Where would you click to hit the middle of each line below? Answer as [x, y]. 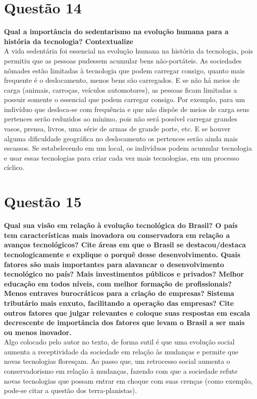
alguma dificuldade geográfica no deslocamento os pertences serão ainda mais [121, 138]
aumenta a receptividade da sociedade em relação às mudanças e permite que [121, 351]
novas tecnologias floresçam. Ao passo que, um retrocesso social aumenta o [117, 361]
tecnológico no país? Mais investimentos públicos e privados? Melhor [124, 274]
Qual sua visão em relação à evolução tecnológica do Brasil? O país [121, 225]
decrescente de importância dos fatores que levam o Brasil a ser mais [125, 322]
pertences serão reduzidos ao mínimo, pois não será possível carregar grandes [121, 119]
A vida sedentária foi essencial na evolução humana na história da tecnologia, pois [128, 51]
